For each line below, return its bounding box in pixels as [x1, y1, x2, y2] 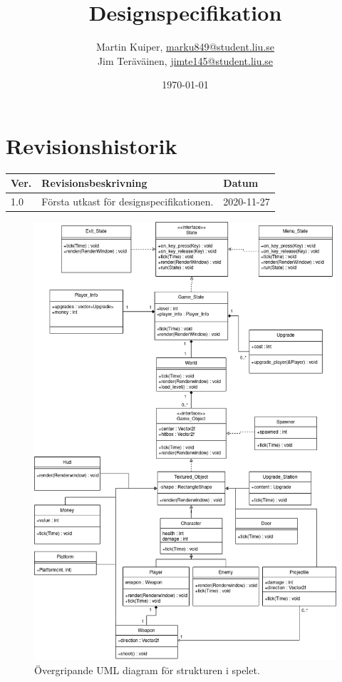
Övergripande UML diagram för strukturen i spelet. [34, 662, 260, 677]
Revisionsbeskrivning [41, 175, 147, 190]
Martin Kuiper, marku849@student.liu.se [95, 39, 274, 54]
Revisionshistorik [6, 131, 177, 160]
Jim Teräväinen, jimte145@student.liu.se [97, 53, 274, 68]
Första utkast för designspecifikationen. [41, 194, 214, 209]
